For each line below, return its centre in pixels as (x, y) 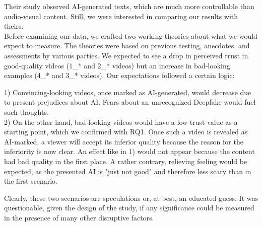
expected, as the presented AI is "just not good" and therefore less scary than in (128, 171)
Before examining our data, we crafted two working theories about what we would (131, 35)
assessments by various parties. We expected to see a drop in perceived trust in (126, 55)
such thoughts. (26, 111)
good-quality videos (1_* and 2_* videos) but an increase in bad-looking (117, 65)
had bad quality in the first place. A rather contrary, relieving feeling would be (126, 161)
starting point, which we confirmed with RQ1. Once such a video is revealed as (126, 132)
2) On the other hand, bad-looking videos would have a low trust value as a (121, 122)
